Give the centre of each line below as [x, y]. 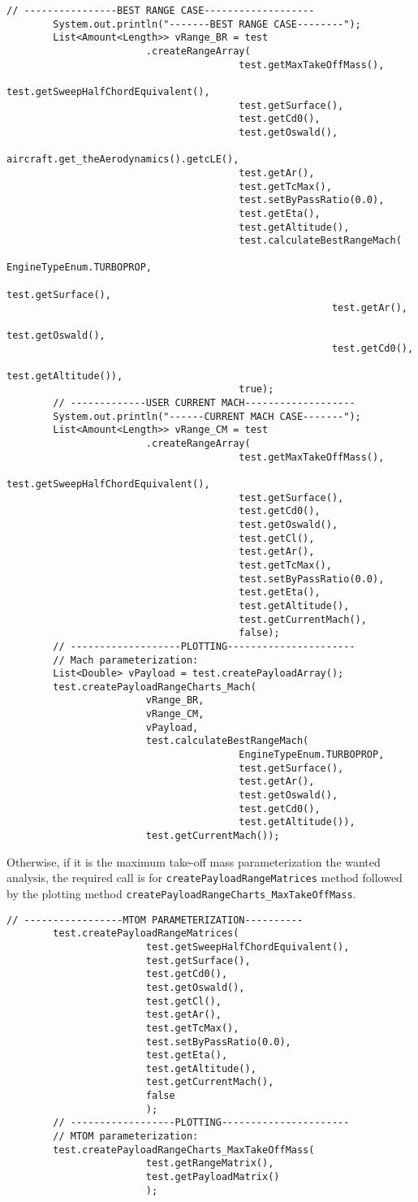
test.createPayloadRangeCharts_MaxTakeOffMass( [184, 1150]
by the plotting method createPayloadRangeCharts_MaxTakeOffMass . [181, 893]
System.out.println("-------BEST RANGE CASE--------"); [207, 24]
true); [256, 389]
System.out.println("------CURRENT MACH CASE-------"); [207, 416]
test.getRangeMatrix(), [210, 1163]
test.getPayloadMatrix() [213, 1177]
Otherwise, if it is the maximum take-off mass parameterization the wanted [194, 861]
